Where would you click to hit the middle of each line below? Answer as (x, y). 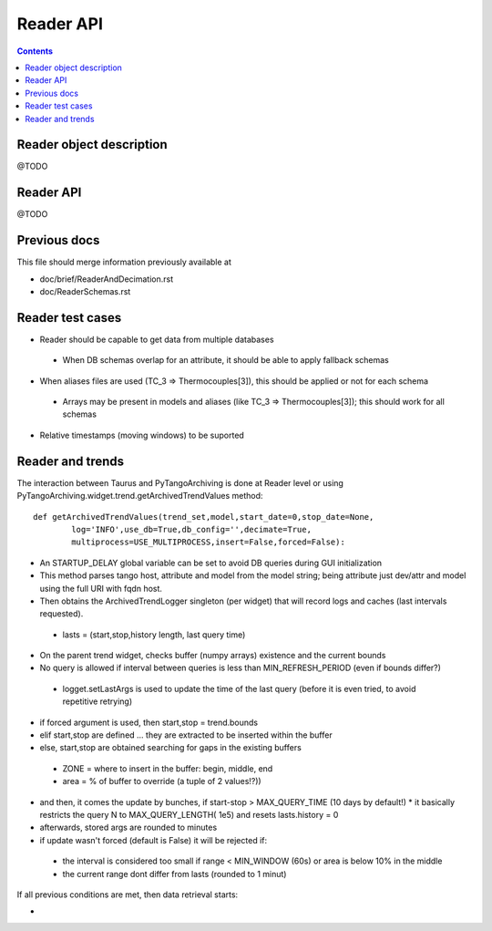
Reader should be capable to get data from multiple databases (157, 339)
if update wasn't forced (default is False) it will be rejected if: (154, 840)
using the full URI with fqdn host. (101, 588)
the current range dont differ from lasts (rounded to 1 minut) (174, 874)
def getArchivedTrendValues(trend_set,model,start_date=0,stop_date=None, (204, 517)
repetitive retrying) (97, 701)
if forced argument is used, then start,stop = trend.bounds (149, 722)
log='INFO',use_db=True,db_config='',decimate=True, (191, 529)
